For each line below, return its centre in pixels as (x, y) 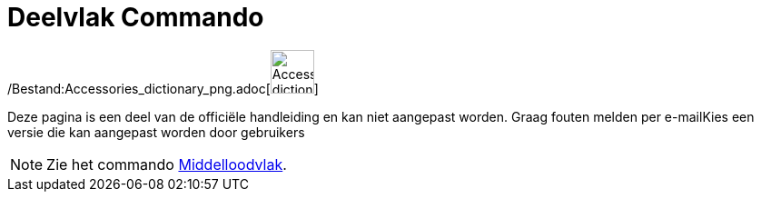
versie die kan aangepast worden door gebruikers (156, 132)
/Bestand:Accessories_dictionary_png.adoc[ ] (163, 88)
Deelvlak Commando (136, 17)
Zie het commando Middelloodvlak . (167, 164)
